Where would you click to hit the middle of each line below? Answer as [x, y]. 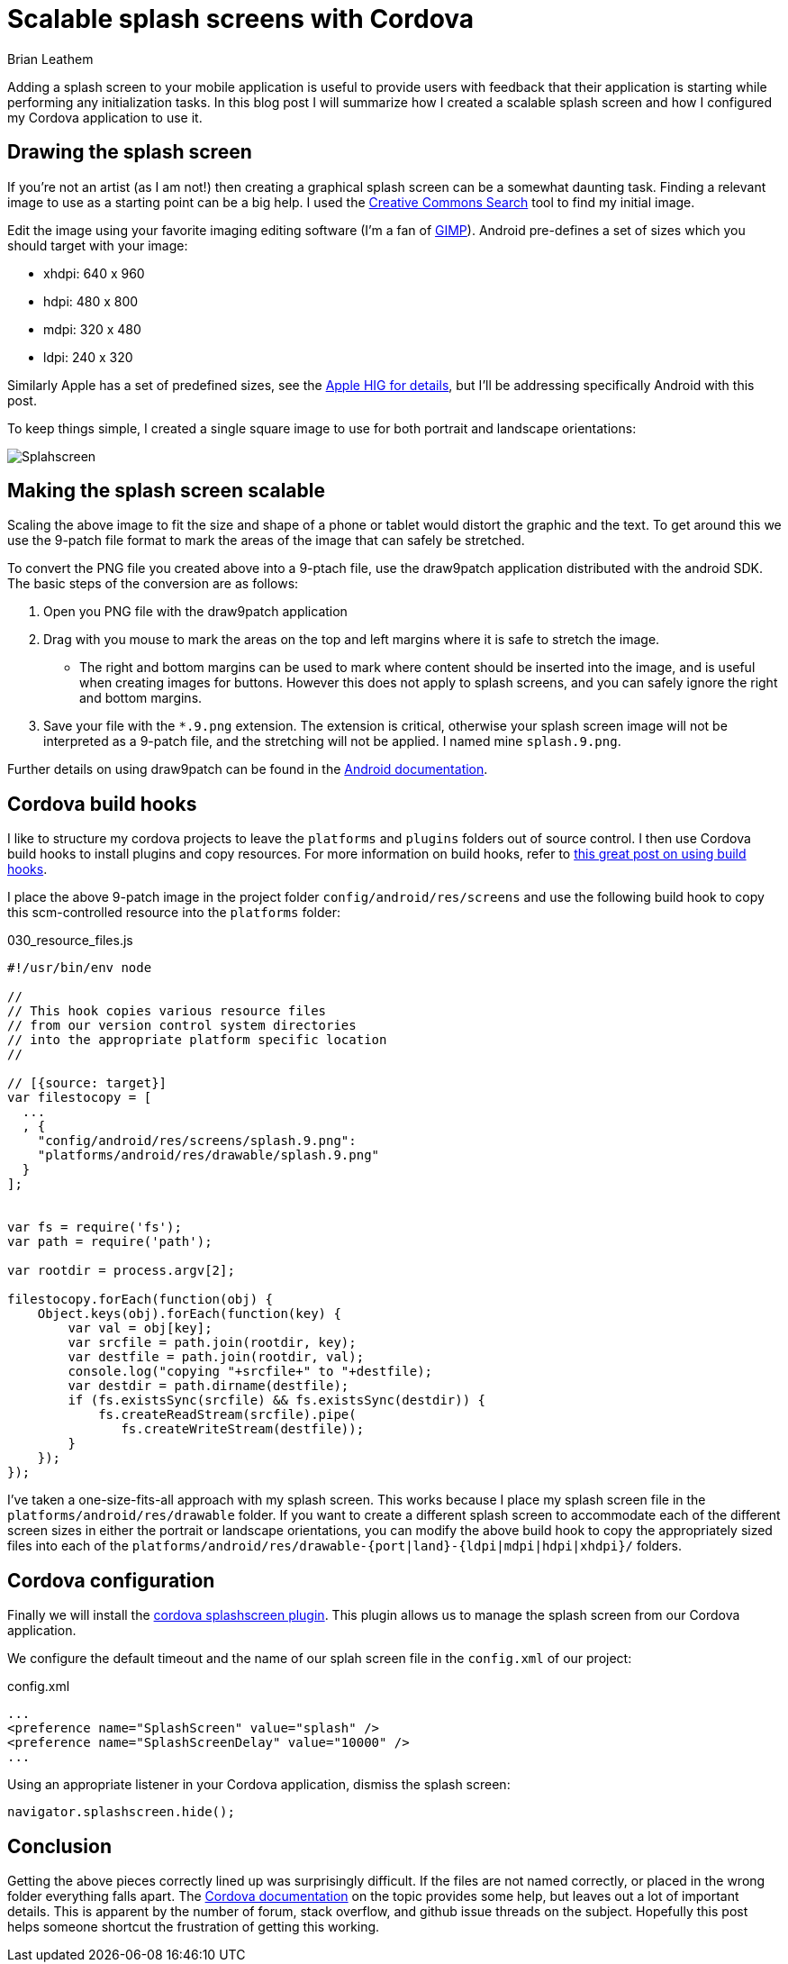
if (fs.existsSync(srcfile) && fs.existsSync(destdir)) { [277, 1400]
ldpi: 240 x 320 [88, 357]
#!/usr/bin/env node [80, 968]
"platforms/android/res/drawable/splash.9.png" [208, 1155]
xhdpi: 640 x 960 [94, 273]
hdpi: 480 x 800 [91, 301]
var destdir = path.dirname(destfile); [208, 1386]
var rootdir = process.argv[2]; [121, 1271]
